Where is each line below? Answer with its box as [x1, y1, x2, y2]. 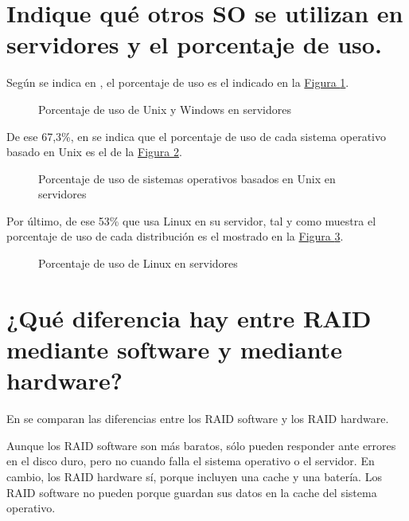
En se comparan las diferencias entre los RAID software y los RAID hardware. [6, 410, 389, 427]
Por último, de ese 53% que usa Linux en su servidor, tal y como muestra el [6, 212, 376, 229]
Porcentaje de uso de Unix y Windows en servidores [38, 100, 291, 117]
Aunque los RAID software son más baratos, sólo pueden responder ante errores [6, 437, 396, 453]
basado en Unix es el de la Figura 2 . [6, 143, 182, 160]
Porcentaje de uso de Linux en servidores [38, 255, 238, 272]
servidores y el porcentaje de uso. [6, 28, 382, 61]
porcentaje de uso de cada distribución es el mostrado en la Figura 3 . [6, 228, 344, 245]
